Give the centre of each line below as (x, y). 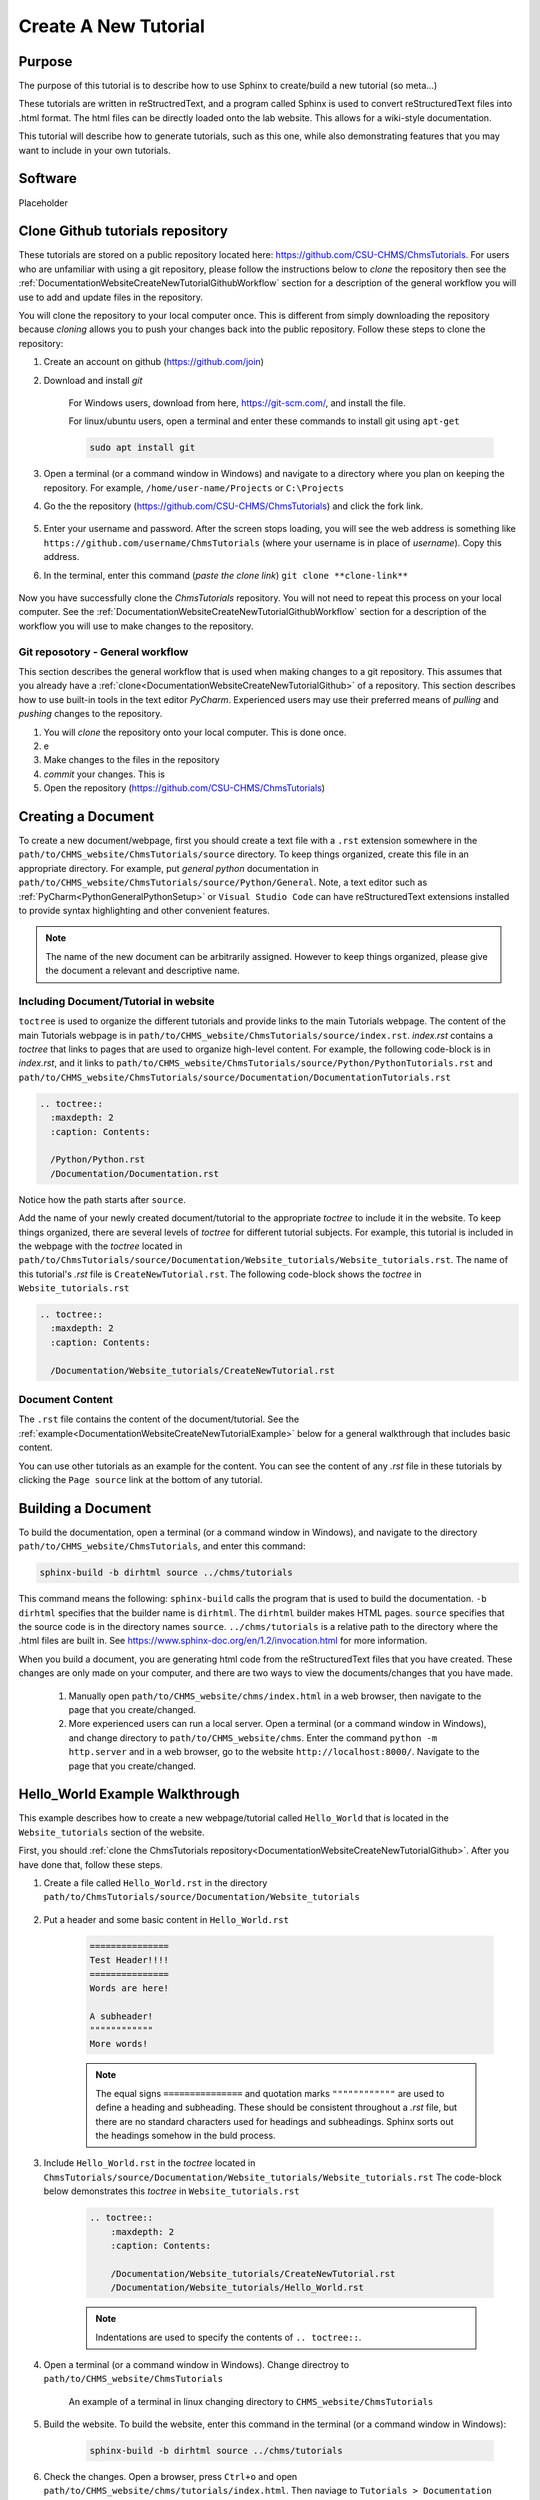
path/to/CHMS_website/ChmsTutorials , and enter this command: (162, 1546)
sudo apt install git (142, 448)
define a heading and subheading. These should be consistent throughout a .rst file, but (276, 2107)
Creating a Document (86, 816)
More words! (119, 2044)
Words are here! (129, 1988)
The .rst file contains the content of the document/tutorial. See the (159, 1419)
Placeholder (43, 202)
